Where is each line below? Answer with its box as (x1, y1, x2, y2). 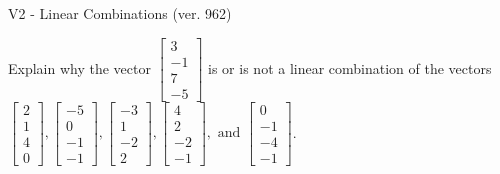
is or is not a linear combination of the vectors (208, 57, 492, 78)
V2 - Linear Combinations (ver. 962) (8, 3, 232, 23)
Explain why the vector (8, 57, 151, 78)
